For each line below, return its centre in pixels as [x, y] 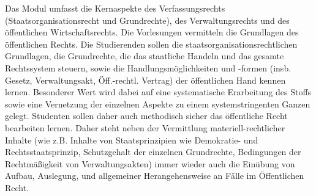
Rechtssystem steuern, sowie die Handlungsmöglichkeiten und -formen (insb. [148, 67]
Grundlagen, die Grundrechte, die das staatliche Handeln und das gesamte [145, 56]
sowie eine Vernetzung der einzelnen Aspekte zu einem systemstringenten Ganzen [158, 103]
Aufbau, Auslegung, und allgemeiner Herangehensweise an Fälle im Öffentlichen [155, 176]
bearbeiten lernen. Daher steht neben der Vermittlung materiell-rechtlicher [145, 127]
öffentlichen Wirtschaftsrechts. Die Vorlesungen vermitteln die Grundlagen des [152, 32]
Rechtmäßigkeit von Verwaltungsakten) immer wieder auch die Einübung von [150, 163]
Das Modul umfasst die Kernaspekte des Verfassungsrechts [115, 8]
